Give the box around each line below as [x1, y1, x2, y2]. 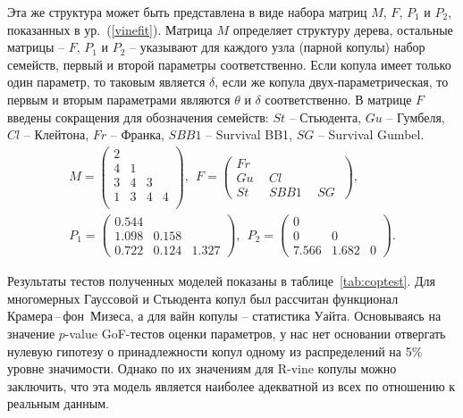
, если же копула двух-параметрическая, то [215, 72, 449, 91]
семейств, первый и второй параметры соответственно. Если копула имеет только [7, 54, 451, 73]
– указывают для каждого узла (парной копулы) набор [130, 38, 425, 56]
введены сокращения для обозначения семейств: [7, 107, 269, 126]
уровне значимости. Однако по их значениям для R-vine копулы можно [7, 359, 397, 378]
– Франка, [110, 125, 164, 144]
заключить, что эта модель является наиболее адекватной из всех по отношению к [7, 376, 456, 395]
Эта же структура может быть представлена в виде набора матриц [7, 3, 367, 21]
